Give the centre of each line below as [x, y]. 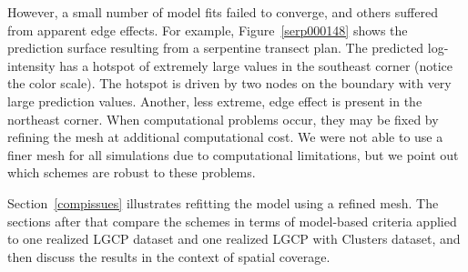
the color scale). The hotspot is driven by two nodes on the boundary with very [229, 83]
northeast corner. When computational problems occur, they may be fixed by [223, 119]
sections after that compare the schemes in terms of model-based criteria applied [232, 221]
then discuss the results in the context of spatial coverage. [169, 256]
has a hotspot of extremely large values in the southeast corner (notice [256, 65]
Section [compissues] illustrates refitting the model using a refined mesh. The [223, 202]
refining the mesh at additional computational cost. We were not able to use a [225, 137]
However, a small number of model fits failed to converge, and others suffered [223, 12]
